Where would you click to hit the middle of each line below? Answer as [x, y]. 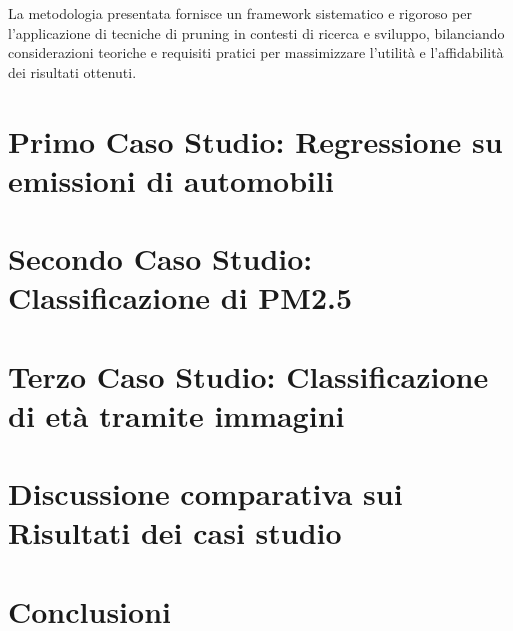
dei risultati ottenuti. [72, 71]
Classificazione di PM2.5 [180, 297]
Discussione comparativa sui [205, 493]
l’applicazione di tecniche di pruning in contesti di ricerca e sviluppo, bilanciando [256, 32]
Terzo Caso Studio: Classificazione [248, 375]
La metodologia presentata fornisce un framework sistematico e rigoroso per [240, 13]
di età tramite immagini [176, 414]
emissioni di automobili [171, 179]
